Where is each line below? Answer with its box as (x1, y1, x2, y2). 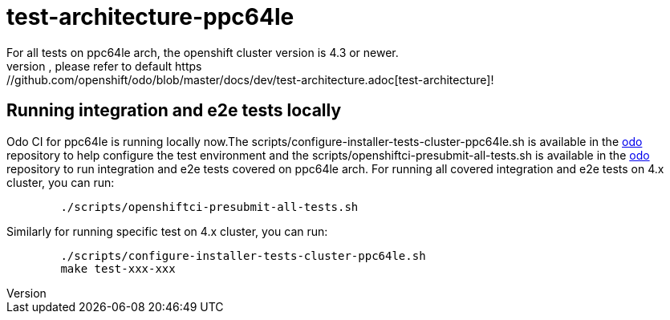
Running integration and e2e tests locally (6, 100, 342, 121)
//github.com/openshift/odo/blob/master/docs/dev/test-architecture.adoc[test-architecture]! (6, 72, 494, 87)
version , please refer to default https (6, 59, 202, 73)
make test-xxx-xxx (60, 261, 176, 275)
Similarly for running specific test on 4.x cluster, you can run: (6, 224, 328, 238)
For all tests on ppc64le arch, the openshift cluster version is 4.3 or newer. (6, 45, 399, 59)
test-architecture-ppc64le (6, 3, 294, 30)
